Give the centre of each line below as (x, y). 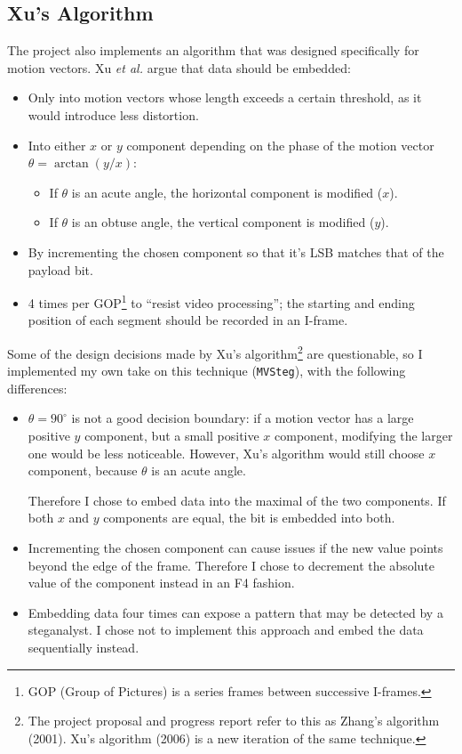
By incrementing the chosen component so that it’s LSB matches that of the (236, 251)
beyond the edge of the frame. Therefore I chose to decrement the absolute (231, 565)
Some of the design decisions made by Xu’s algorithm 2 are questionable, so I (215, 352)
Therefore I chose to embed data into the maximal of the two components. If (237, 500)
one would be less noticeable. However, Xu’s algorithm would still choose (226, 453)
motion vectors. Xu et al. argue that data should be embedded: (179, 67)
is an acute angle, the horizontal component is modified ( (227, 192)
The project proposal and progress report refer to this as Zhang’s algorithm (234, 721)
